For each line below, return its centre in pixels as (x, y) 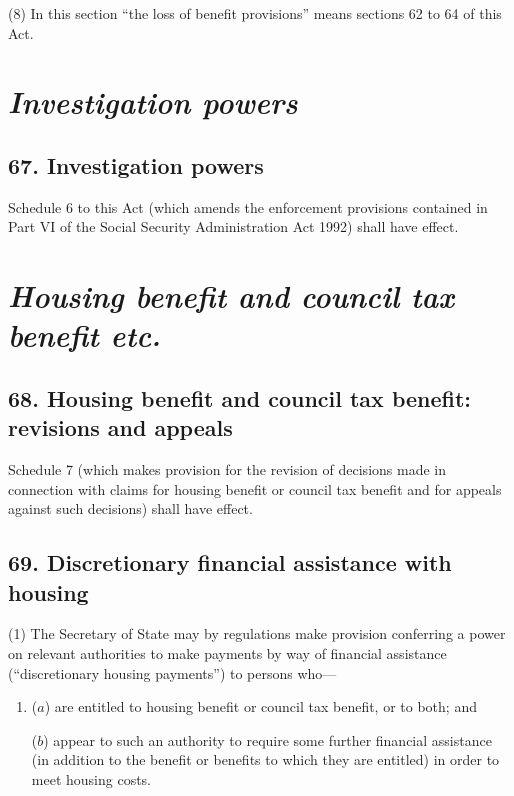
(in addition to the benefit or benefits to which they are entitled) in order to (265, 759)
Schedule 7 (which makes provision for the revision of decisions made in (227, 469)
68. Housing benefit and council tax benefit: (240, 397)
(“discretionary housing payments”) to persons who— (172, 672)
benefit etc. (85, 335)
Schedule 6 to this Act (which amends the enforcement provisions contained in (248, 206)
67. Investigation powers (136, 164)
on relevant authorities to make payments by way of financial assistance (227, 653)
